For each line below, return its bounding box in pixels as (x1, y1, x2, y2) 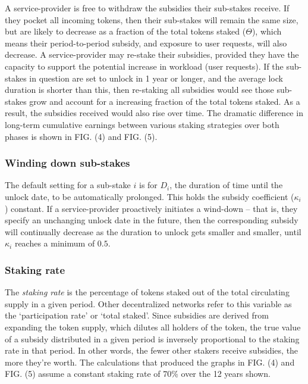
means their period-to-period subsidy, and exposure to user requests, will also (5, 36, 287, 49)
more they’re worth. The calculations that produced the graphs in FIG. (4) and (5, 355, 295, 368)
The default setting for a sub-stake (5, 179, 131, 191)
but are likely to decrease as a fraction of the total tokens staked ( (5, 25, 246, 38)
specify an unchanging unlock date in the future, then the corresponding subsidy (5, 214, 298, 226)
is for (139, 179, 158, 191)
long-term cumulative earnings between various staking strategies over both (5, 118, 279, 130)
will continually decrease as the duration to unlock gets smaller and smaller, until (5, 225, 301, 238)
